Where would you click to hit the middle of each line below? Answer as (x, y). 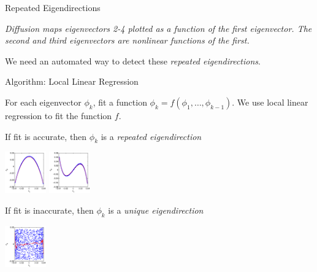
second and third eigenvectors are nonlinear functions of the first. (127, 40)
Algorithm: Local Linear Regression (72, 81)
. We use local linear (270, 102)
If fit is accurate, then (46, 136)
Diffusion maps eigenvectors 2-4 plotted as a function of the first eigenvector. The (158, 28)
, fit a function (120, 102)
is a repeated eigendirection (151, 136)
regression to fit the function (59, 115)
